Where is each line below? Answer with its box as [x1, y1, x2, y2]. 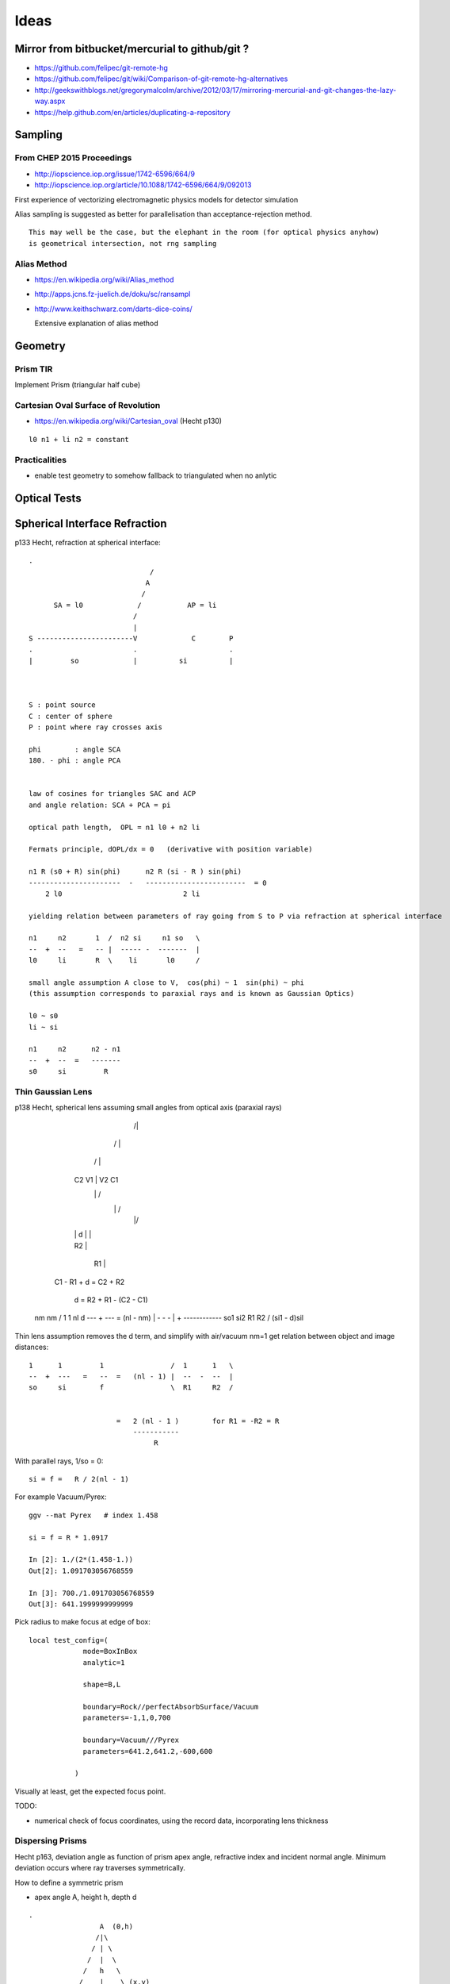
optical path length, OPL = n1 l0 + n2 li [29, 822, 200, 832]
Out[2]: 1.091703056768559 [29, 1566, 134, 1575]
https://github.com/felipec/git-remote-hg [34, 63, 168, 73]
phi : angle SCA [29, 744, 121, 754]
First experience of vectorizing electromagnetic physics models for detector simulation [14, 194, 299, 204]
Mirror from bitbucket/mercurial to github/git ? [14, 42, 250, 56]
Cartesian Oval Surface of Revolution [14, 399, 161, 410]
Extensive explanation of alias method [34, 318, 158, 329]
